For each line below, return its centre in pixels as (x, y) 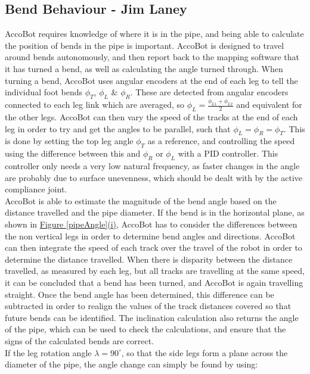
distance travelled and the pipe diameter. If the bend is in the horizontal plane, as (155, 212)
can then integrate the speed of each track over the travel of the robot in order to (154, 247)
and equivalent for (269, 105)
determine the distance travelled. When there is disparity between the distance (149, 259)
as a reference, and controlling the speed (221, 141)
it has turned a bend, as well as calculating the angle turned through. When (144, 68)
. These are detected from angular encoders (209, 92)
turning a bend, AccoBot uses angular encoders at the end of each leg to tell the (151, 80)
